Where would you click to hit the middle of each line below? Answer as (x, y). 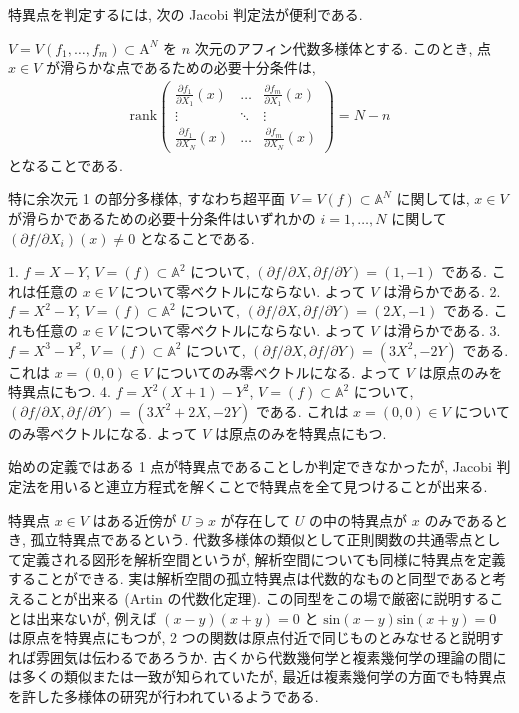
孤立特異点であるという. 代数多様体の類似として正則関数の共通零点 (251, 539)
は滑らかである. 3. (442, 330)
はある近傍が (134, 519)
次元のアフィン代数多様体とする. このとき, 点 (343, 47)
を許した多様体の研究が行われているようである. (163, 695)
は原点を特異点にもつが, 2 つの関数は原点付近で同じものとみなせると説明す (256, 637)
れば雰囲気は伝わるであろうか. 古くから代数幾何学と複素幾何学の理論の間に (257, 656)
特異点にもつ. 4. (59, 391)
